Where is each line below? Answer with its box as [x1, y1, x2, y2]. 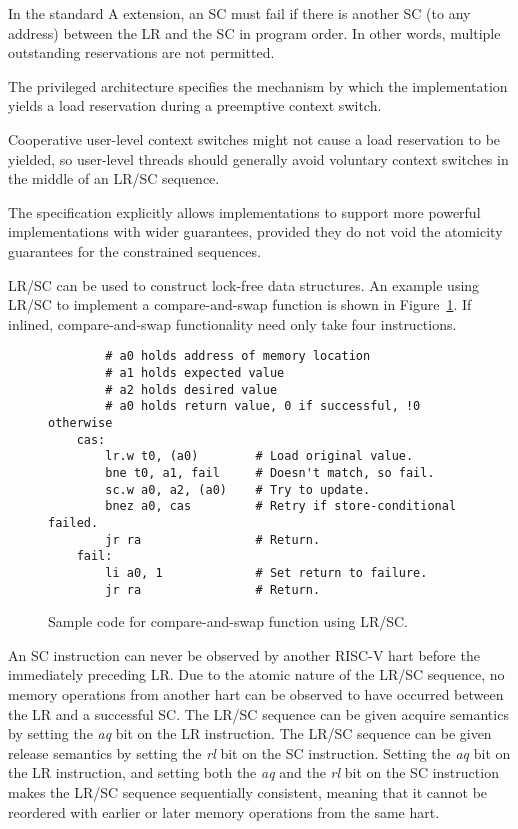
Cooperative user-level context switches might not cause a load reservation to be [8, 128, 501, 149]
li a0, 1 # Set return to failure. [105, 565, 428, 580]
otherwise [48, 415, 113, 430]
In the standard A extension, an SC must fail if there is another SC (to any [8, 3, 471, 23]
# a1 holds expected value [105, 365, 285, 380]
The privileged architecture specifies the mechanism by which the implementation [8, 75, 508, 96]
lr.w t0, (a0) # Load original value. [105, 449, 414, 464]
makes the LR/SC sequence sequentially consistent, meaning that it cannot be [8, 781, 488, 802]
